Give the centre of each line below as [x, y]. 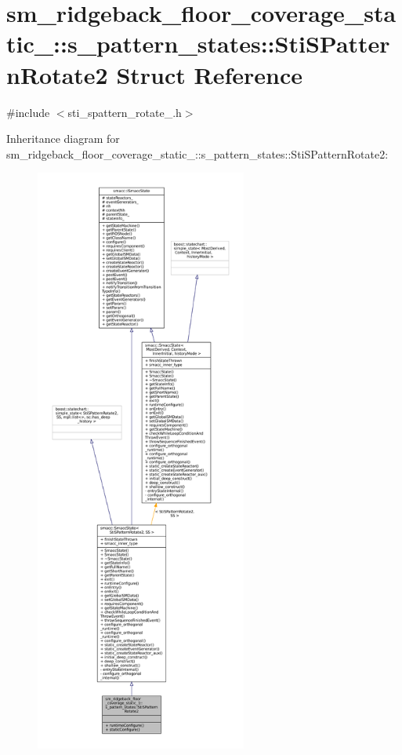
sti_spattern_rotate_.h [125, 112]
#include [28, 112]
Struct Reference [210, 74]
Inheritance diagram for [63, 139]
